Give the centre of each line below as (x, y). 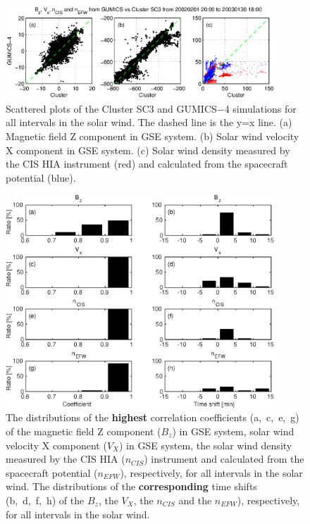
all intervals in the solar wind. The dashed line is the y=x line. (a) (149, 122)
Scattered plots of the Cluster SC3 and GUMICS (111, 108)
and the (195, 500)
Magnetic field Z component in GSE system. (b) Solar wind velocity (153, 136)
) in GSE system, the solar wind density (205, 445)
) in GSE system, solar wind (233, 431)
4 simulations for (260, 108)
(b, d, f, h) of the (45, 500)
